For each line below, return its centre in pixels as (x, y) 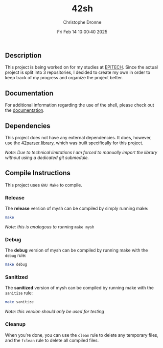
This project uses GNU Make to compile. (44, 185)
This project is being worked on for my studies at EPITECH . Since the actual (81, 67)
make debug (16, 265)
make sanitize (20, 302)
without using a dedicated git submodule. (47, 158)
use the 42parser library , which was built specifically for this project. (74, 143)
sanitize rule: (19, 293)
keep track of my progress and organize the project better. (64, 78)
